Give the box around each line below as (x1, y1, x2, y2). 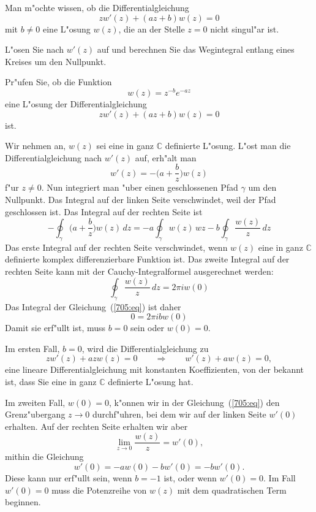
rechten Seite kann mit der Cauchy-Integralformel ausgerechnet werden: (5, 264, 274, 277)
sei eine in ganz (96, 139, 154, 152)
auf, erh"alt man (135, 151, 197, 164)
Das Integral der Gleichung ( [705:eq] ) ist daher (5, 300, 181, 313)
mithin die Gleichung (5, 450, 84, 463)
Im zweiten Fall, (5, 395, 66, 408)
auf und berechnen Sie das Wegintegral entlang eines (97, 43, 295, 56)
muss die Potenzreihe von (51, 483, 147, 496)
